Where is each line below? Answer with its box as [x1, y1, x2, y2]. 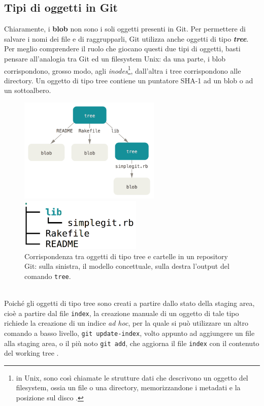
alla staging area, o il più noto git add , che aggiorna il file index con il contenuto [4, 337, 259, 348]
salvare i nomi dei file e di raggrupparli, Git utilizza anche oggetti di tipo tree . [4, 33, 249, 44]
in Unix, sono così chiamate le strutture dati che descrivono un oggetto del [16, 372, 248, 383]
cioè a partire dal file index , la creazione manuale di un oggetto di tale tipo [4, 307, 239, 318]
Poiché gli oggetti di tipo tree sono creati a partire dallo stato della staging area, [4, 298, 255, 308]
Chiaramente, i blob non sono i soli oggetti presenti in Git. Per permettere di [4, 23, 246, 34]
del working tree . [4, 348, 59, 358]
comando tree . [24, 270, 71, 281]
